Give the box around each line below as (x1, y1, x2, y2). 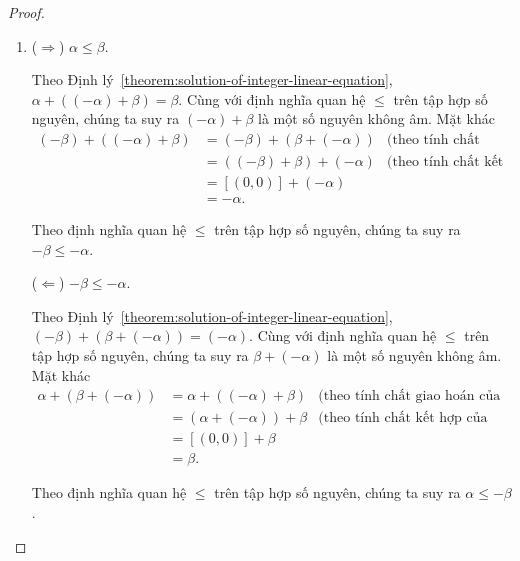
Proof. (8, 2, 45, 22)
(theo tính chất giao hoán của (318, 389, 501, 404)
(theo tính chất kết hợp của (318, 411, 488, 426)
